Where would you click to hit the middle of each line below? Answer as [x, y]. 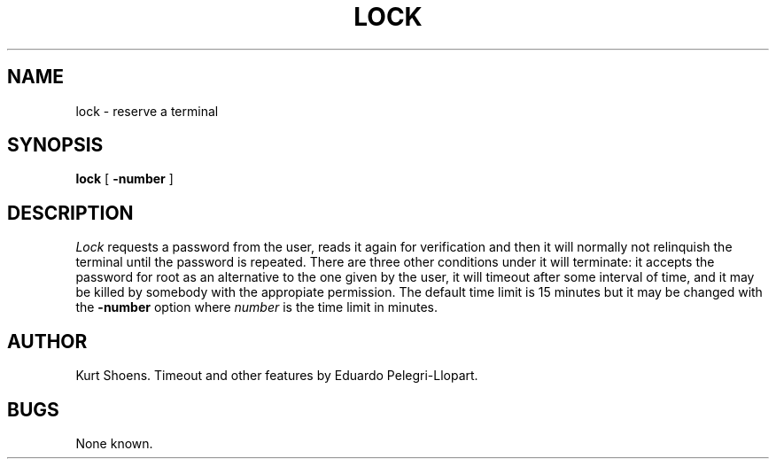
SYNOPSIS [55, 145]
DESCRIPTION [70, 213]
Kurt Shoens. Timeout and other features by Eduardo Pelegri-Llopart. [277, 376]
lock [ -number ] [124, 179]
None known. [114, 443]
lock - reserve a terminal [147, 111]
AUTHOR [47, 341]
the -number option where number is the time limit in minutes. [256, 307]
